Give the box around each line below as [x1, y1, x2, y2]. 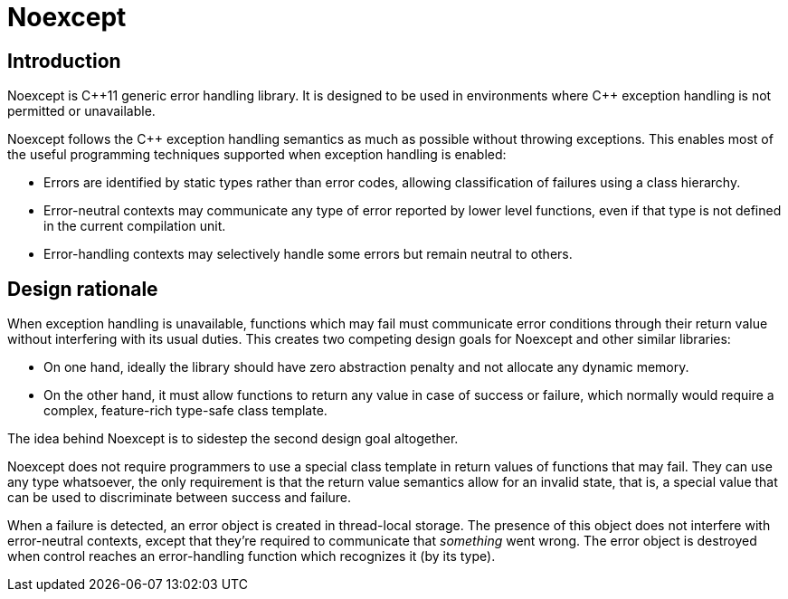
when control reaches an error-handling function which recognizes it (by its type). [7, 548, 496, 565]
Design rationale [7, 277, 158, 300]
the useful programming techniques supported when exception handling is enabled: [7, 147, 507, 163]
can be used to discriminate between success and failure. [7, 490, 352, 506]
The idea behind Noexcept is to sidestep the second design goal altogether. [7, 431, 459, 447]
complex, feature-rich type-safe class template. [43, 403, 328, 419]
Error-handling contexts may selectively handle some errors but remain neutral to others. [43, 246, 573, 262]
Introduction [7, 49, 121, 72]
